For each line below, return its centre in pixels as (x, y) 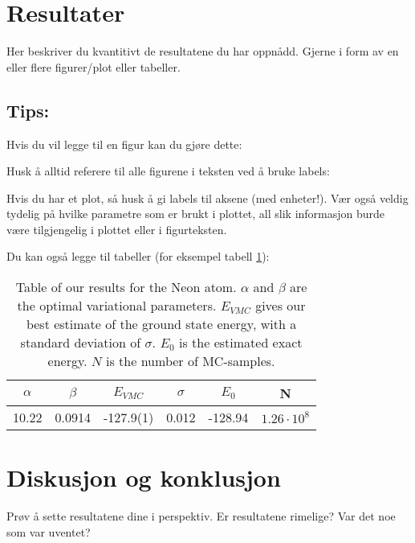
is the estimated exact (241, 343)
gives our (281, 306)
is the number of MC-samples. (191, 361)
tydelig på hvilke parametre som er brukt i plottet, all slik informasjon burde (196, 214)
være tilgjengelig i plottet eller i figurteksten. (117, 229)
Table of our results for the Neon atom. (126, 287)
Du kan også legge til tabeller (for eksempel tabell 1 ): (138, 256)
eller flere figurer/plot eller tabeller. (94, 66)
